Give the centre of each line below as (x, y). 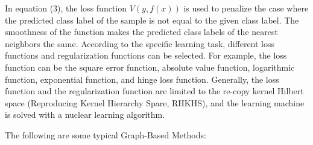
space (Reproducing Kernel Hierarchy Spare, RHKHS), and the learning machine (155, 102)
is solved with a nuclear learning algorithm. (85, 114)
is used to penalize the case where (246, 8)
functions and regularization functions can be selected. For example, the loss (146, 55)
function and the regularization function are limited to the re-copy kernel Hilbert (154, 91)
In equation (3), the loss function (66, 8)
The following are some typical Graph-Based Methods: (106, 134)
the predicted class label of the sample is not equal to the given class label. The (152, 20)
